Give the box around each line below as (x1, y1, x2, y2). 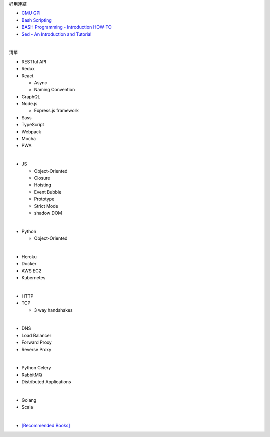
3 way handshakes (34, 307, 73, 313)
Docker (21, 261, 37, 267)
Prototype (34, 196, 55, 202)
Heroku (21, 253, 37, 260)
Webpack (21, 128, 42, 135)
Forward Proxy (21, 339, 52, 345)
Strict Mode (34, 203, 58, 209)
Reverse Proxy (21, 346, 52, 352)
